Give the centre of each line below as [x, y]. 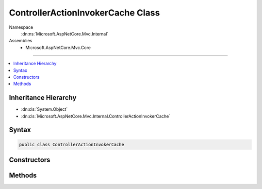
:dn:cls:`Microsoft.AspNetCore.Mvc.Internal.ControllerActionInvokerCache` [96, 116]
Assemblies [21, 41]
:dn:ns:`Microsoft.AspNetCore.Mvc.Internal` [65, 34]
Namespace [21, 27]
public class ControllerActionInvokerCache [72, 144]
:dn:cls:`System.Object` [44, 109]
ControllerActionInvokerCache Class [84, 13]
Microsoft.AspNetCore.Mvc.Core [58, 47]
